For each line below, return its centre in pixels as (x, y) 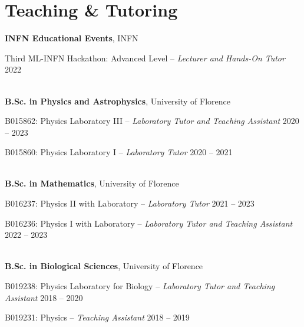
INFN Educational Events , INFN (72, 38)
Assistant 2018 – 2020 (44, 297)
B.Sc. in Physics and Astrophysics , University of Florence (118, 101)
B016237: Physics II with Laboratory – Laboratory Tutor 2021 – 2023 (130, 203)
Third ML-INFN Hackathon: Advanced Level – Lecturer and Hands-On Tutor (145, 58)
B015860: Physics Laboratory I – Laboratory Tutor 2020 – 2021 (119, 152)
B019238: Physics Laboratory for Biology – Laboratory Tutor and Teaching (140, 286)
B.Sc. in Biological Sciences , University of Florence (104, 266)
